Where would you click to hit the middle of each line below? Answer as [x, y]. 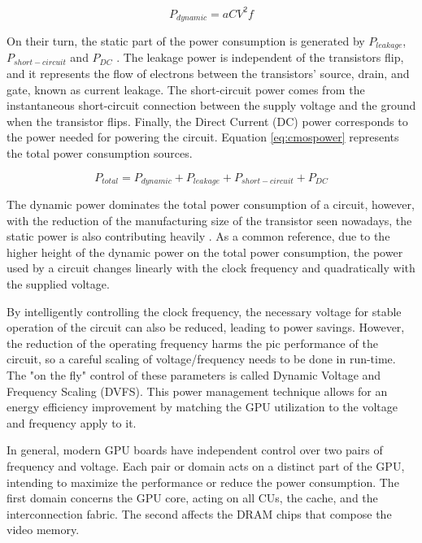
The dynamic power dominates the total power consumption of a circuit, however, [211, 204]
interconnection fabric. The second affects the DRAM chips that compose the [199, 513]
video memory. [43, 530]
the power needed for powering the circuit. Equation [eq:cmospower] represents [203, 137]
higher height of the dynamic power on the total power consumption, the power [205, 252]
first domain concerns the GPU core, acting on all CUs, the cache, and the [192, 498]
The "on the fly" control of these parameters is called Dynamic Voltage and [194, 374]
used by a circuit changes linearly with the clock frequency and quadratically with [211, 268]
